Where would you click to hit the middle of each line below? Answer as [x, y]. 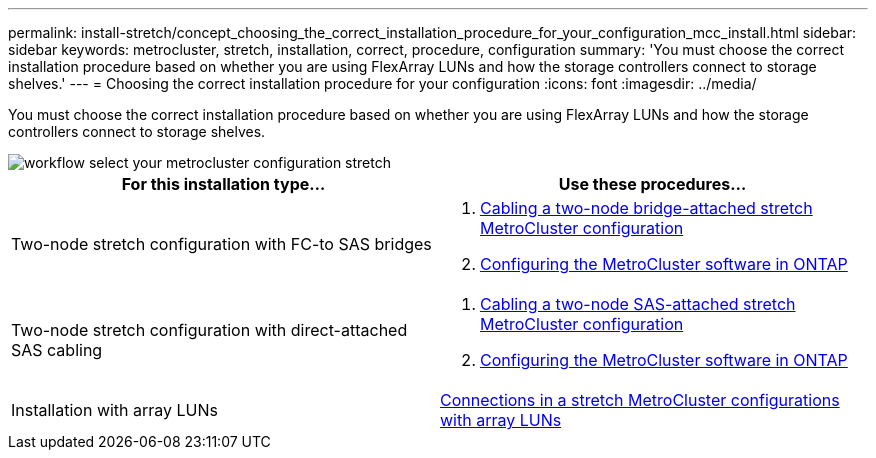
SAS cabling [57, 350]
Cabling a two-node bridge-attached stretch [646, 208]
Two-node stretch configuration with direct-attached [209, 330]
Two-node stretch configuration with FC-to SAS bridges [221, 244]
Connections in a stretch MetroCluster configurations [640, 400]
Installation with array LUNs [115, 410]
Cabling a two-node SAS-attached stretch [638, 304]
